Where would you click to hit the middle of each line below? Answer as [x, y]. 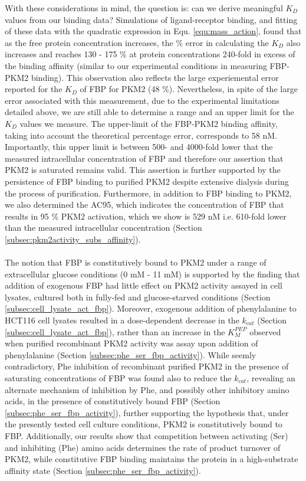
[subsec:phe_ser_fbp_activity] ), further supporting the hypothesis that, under [147, 412]
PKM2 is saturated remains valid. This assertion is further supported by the [143, 170]
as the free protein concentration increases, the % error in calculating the [137, 42]
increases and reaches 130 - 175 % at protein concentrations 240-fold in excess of [150, 54]
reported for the [34, 89]
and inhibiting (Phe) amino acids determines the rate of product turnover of [143, 447]
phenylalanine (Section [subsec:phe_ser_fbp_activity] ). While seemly [131, 354]
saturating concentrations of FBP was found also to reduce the [118, 378]
